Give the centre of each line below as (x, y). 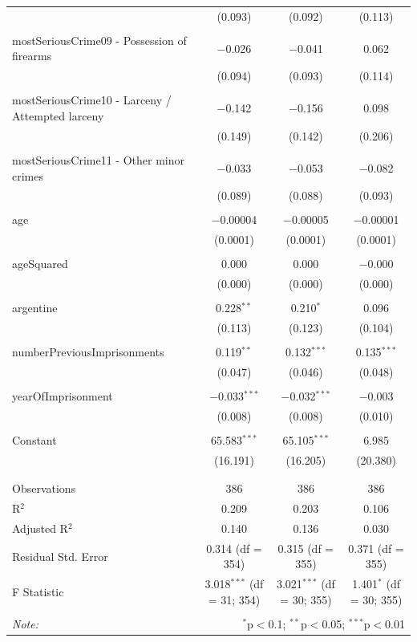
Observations (44, 488)
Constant (34, 440)
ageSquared (40, 264)
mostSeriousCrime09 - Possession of (99, 40)
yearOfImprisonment (63, 396)
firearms (32, 56)
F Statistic (38, 592)
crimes (28, 175)
